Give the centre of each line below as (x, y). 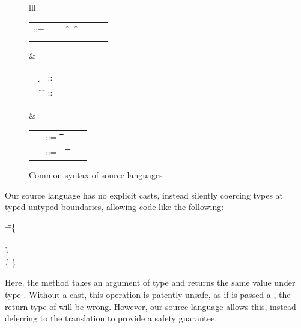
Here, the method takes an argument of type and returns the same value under (150, 283)
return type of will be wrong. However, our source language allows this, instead (150, 306)
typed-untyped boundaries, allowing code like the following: (114, 207)
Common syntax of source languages (96, 175)
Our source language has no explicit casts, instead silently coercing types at (144, 195)
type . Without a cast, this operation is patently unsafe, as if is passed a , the (148, 294)
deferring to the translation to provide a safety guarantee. (111, 318)
